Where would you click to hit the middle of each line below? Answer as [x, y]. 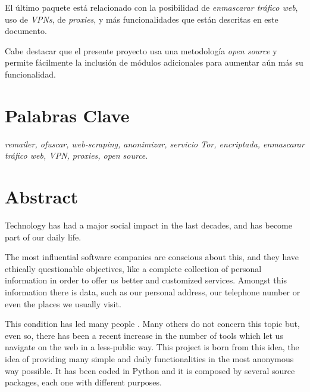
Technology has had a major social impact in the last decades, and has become [148, 225]
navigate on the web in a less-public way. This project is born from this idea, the [152, 347]
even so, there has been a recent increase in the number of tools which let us [144, 335]
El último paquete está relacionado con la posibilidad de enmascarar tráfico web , [151, 7]
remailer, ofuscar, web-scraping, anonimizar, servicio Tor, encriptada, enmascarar [155, 143]
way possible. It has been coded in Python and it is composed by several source [150, 370]
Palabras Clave [67, 115]
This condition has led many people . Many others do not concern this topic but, [152, 324]
